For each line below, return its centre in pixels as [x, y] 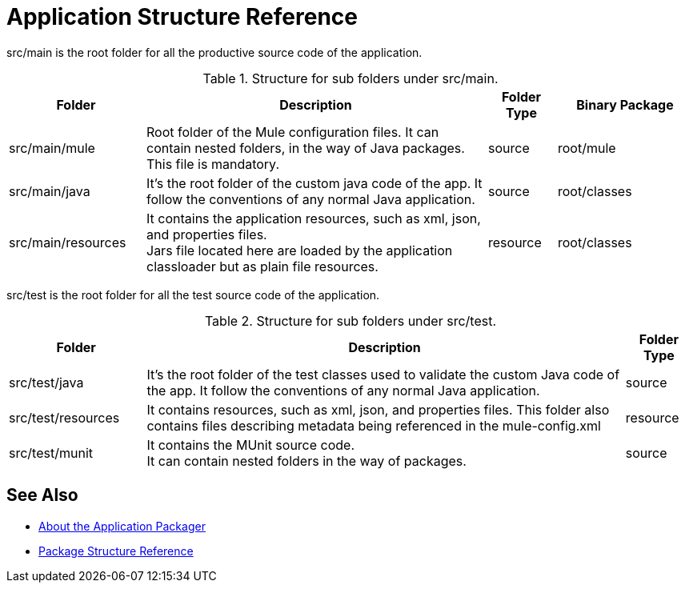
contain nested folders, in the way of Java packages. [306, 148]
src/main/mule [52, 148]
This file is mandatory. [213, 164]
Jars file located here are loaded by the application [300, 250]
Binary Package [625, 104]
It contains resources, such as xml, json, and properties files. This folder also [378, 409]
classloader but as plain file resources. [262, 266]
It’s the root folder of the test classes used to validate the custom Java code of [383, 374]
